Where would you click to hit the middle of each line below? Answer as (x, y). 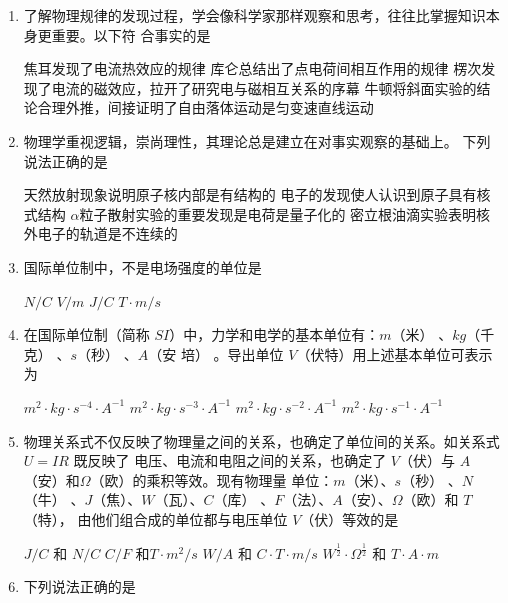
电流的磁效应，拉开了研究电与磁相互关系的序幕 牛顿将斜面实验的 (264, 87)
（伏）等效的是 (349, 518)
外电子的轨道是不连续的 (100, 233)
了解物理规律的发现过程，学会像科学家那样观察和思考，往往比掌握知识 (254, 15)
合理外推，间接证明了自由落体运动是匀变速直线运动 (205, 107)
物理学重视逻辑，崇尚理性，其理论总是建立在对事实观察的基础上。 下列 (257, 140)
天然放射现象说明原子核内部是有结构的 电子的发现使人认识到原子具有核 (257, 194)
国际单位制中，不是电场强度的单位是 (142, 266)
